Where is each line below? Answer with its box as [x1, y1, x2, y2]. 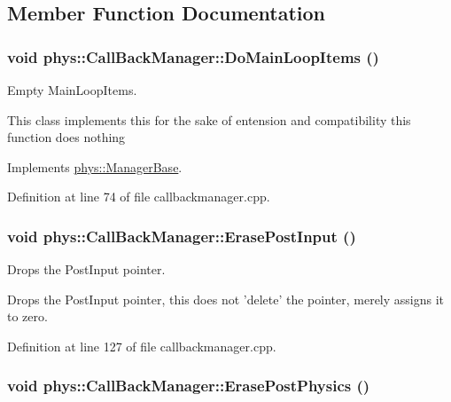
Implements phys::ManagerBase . [7, 157, 183, 176]
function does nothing [7, 128, 126, 146]
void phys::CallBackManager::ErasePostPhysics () [7, 374, 370, 397]
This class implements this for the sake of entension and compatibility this [7, 110, 411, 129]
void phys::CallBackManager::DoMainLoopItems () [7, 45, 379, 67]
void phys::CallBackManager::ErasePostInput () [7, 225, 356, 247]
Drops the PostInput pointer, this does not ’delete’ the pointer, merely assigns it [7, 289, 445, 308]
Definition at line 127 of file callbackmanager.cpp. [7, 336, 276, 355]
